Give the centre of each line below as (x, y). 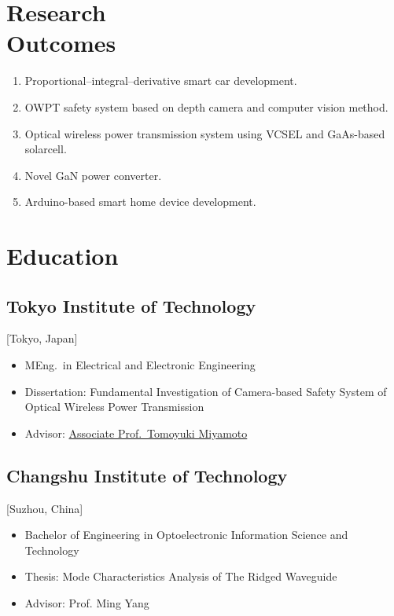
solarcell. (46, 149)
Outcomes (61, 43)
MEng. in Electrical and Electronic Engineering (140, 365)
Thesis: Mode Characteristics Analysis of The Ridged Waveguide (181, 576)
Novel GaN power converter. (93, 175)
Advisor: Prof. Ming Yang (87, 603)
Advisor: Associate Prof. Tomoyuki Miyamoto (136, 433)
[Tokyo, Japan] (42, 338)
